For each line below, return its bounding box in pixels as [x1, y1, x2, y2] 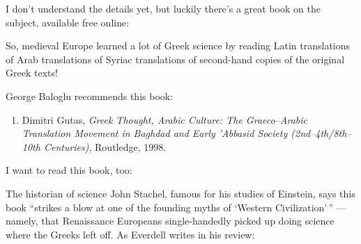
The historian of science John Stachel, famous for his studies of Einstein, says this [6, 186, 355, 200]
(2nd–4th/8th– [291, 126, 352, 140]
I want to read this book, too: [6, 163, 132, 177]
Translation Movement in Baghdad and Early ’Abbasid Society [22, 126, 288, 140]
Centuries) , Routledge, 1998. [43, 139, 167, 154]
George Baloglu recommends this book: [6, 88, 174, 103]
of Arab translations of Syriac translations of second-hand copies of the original [6, 51, 345, 66]
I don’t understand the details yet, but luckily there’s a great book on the [6, 1, 321, 15]
